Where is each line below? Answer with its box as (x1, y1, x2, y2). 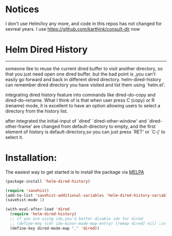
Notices (5, 4, 39, 15)
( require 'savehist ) (5, 188, 50, 193)
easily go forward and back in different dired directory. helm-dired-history (5, 76, 161, 82)
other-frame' (5, 123, 32, 129)
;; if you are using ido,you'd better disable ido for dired (10, 216, 143, 222)
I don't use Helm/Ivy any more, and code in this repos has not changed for (5, 20, 162, 27)
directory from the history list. (5, 108, 68, 114)
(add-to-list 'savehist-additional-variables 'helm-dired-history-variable (5, 193, 170, 198)
